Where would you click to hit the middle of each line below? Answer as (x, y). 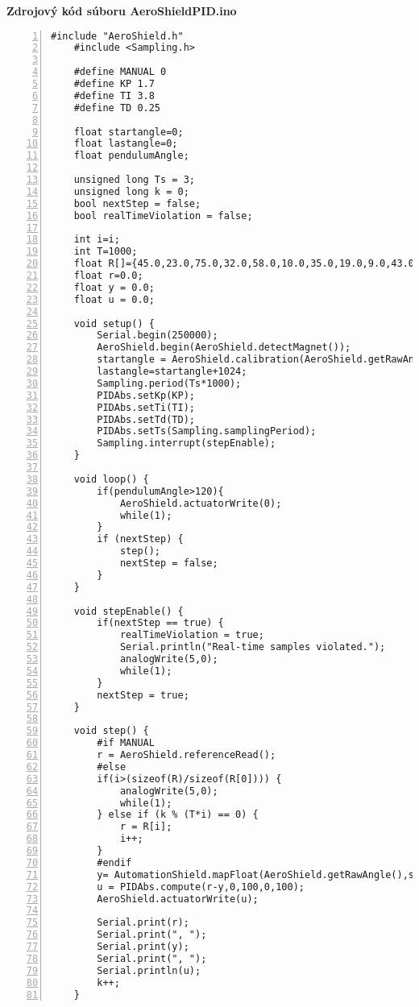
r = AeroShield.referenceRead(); (187, 755)
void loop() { (111, 479)
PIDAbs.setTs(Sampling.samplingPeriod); (207, 431)
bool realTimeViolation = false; (163, 215)
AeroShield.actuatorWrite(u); (178, 899)
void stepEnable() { (129, 611)
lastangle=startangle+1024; (172, 372)
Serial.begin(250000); (158, 336)
